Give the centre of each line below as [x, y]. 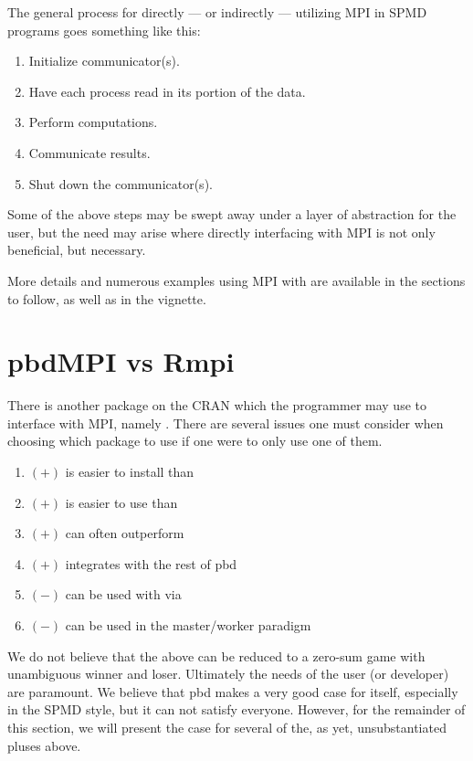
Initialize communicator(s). [104, 61]
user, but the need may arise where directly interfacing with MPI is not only [221, 232]
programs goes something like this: [104, 30]
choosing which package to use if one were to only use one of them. [195, 441]
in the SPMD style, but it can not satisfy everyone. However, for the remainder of [236, 709]
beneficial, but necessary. [77, 250]
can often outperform [125, 533]
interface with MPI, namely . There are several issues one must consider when [226, 423]
